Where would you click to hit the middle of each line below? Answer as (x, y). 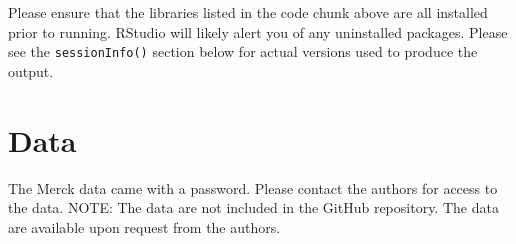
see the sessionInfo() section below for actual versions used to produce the (243, 51)
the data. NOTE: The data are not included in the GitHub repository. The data (253, 207)
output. (31, 70)
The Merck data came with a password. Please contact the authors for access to (253, 187)
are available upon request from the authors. (144, 226)
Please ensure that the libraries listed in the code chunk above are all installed (248, 12)
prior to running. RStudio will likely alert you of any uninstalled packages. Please (258, 31)
